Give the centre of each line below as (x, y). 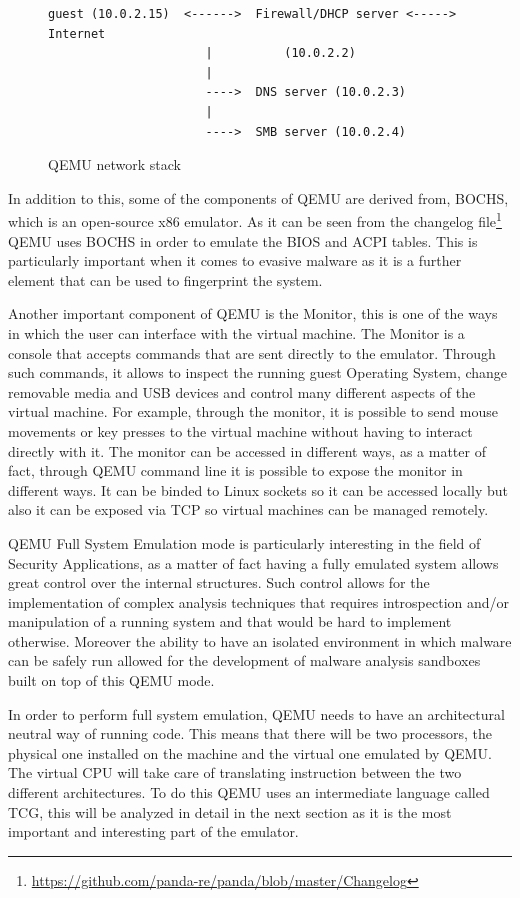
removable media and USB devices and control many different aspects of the (242, 391)
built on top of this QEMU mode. (111, 680)
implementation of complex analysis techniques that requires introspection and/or (259, 601)
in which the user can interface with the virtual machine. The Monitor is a (236, 332)
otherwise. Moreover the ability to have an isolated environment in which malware (260, 640)
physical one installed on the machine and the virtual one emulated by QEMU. (250, 752)
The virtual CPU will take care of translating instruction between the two (235, 772)
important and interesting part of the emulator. (153, 831)
